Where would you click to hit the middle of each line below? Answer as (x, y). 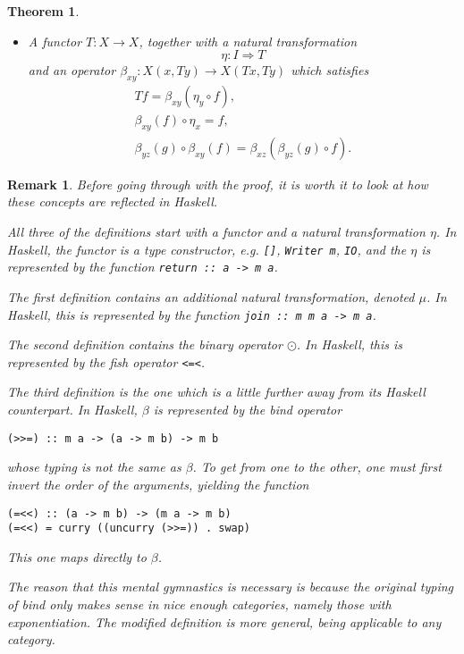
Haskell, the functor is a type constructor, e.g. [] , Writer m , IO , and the (207, 249)
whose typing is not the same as (94, 467)
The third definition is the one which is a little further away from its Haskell (216, 392)
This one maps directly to (77, 556)
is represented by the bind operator (248, 410)
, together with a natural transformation (248, 41)
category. (31, 639)
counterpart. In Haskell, (72, 410)
